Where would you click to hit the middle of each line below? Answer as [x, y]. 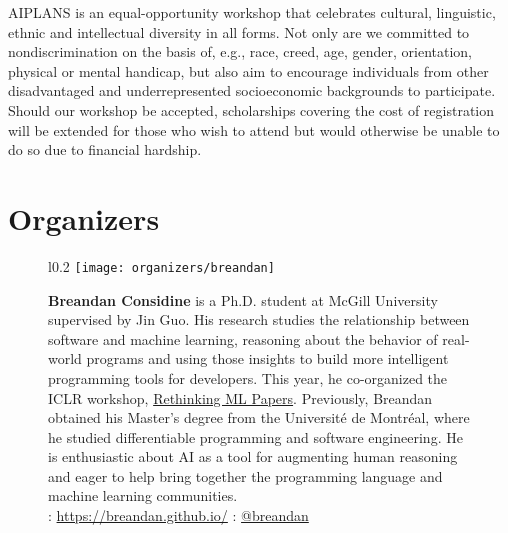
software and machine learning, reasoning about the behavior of [243, 338]
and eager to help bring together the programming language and [245, 475]
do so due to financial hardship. [105, 149]
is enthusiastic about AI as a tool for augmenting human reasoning [253, 456]
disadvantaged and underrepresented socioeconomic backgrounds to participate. [252, 90]
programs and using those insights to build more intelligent [267, 358]
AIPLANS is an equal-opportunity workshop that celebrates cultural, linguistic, [252, 12]
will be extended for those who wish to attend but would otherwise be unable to [254, 129]
